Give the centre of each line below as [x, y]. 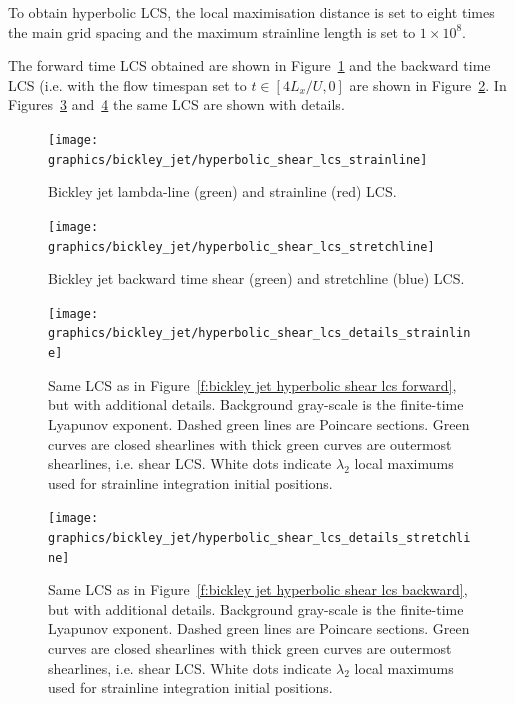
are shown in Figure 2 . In [428, 84]
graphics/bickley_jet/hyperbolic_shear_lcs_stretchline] [241, 246]
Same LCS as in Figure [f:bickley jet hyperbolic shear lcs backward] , [258, 589]
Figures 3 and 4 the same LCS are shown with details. [176, 104]
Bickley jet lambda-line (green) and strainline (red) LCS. [222, 191]
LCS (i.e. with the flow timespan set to [127, 84]
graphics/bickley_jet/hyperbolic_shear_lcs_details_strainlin [259, 333]
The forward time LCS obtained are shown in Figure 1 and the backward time [249, 65]
